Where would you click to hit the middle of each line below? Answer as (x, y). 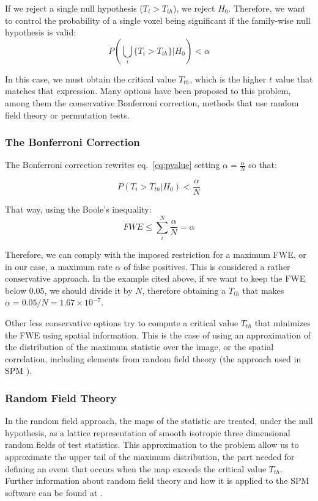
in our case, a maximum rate (59, 266)
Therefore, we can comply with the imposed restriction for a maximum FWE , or (156, 254)
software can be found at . (54, 492)
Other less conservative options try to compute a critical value (122, 322)
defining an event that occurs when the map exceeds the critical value (136, 468)
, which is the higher (228, 79)
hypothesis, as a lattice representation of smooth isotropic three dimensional (148, 432)
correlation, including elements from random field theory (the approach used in (153, 358)
